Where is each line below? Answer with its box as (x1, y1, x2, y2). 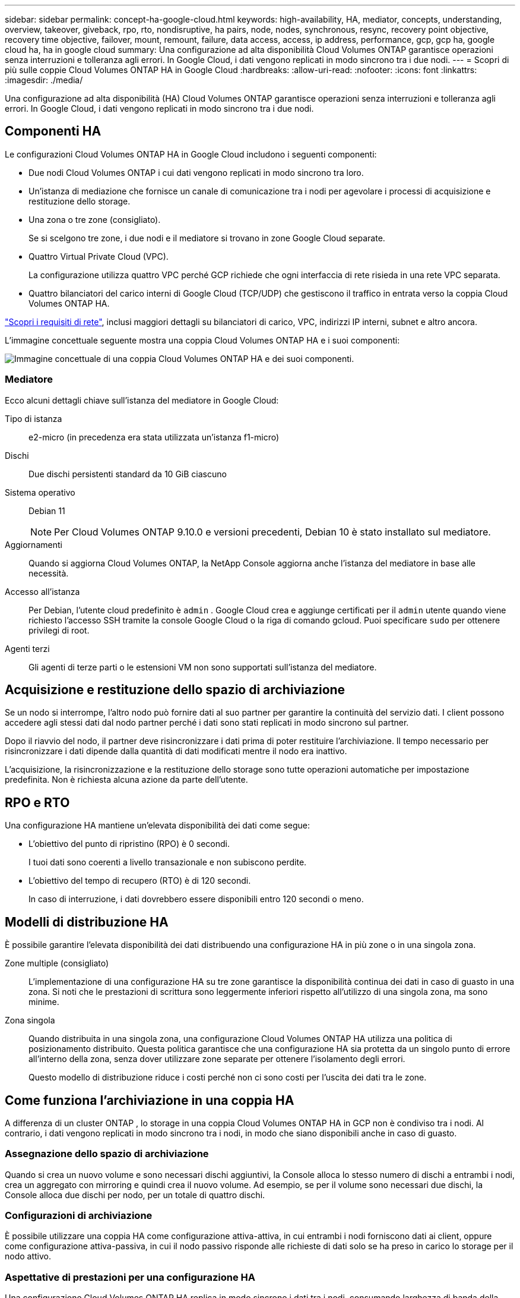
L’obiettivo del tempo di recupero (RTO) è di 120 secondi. (28, 875, 251, 886)
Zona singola (5, 1015, 55, 1026)
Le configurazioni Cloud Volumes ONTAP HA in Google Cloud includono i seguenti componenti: (5, 149, 377, 159)
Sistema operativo (5, 487, 75, 497)
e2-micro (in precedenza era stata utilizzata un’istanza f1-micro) (28, 431, 280, 442)
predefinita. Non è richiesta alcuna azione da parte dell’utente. (5, 774, 248, 785)
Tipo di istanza (5, 413, 62, 424)
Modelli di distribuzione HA (5, 914, 169, 930)
